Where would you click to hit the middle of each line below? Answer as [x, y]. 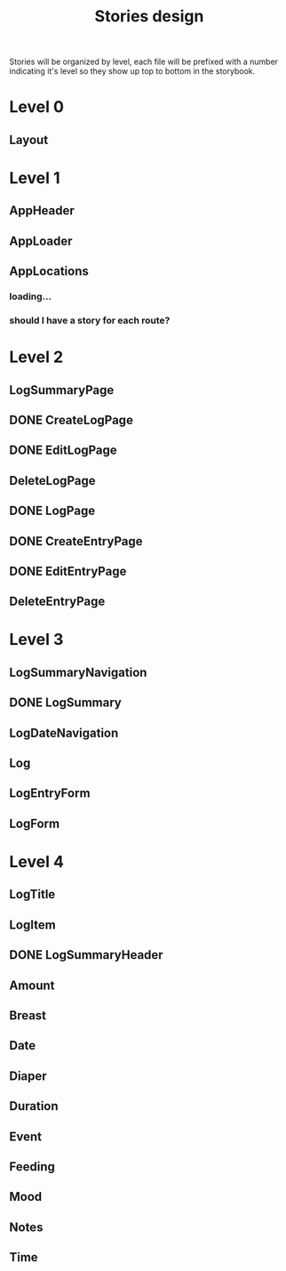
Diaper [28, 1076]
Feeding [32, 1166]
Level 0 [37, 107]
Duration [34, 1106]
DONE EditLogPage [63, 450]
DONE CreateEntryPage [76, 541]
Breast [28, 1015]
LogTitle [32, 894]
